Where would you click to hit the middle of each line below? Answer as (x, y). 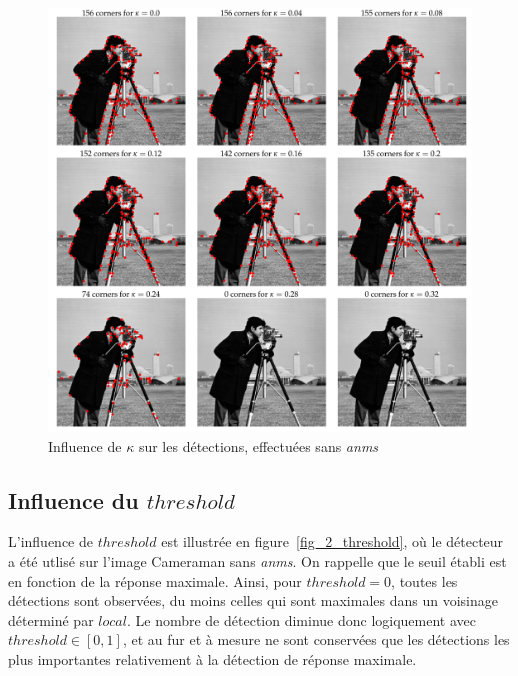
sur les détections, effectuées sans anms (258, 445)
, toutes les (424, 580)
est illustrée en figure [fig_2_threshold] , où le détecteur (332, 541)
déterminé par (51, 619)
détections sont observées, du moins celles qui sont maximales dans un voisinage (253, 600)
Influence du (73, 499)
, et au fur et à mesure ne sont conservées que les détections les (316, 639)
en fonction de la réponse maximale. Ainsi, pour (155, 580)
